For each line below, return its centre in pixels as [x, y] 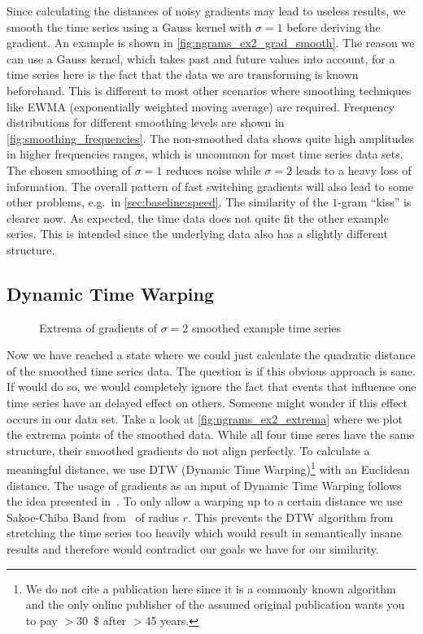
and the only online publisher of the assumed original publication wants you [215, 604]
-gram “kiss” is [375, 202]
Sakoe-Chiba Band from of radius [93, 517]
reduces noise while [213, 169]
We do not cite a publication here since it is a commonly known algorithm [211, 588]
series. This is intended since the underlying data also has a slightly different [197, 234]
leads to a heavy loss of [353, 169]
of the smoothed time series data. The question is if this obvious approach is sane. [211, 370]
